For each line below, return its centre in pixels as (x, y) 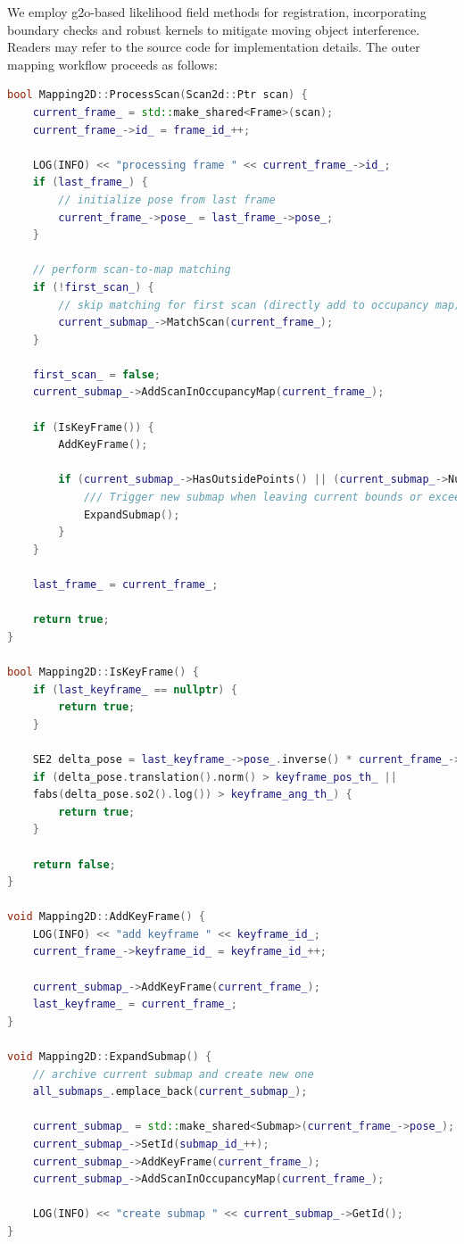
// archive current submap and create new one (173, 1074)
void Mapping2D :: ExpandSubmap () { (110, 1057)
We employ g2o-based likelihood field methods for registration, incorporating (217, 12)
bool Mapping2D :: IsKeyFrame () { (103, 672)
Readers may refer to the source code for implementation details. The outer (214, 47)
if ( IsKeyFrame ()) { (93, 427)
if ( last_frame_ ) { (90, 182)
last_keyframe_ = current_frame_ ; (135, 1004)
